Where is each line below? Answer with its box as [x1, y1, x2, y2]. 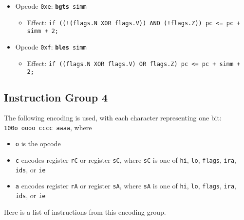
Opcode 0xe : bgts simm [15, 1, 87, 11]
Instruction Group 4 [4, 90, 108, 105]
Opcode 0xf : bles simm [15, 41, 87, 51]
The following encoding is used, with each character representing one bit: [4, 113, 222, 123]
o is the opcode [15, 138, 61, 149]
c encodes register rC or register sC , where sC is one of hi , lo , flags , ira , [15, 155, 236, 165]
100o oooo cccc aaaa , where [4, 122, 92, 132]
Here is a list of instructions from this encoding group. [4, 206, 166, 217]
